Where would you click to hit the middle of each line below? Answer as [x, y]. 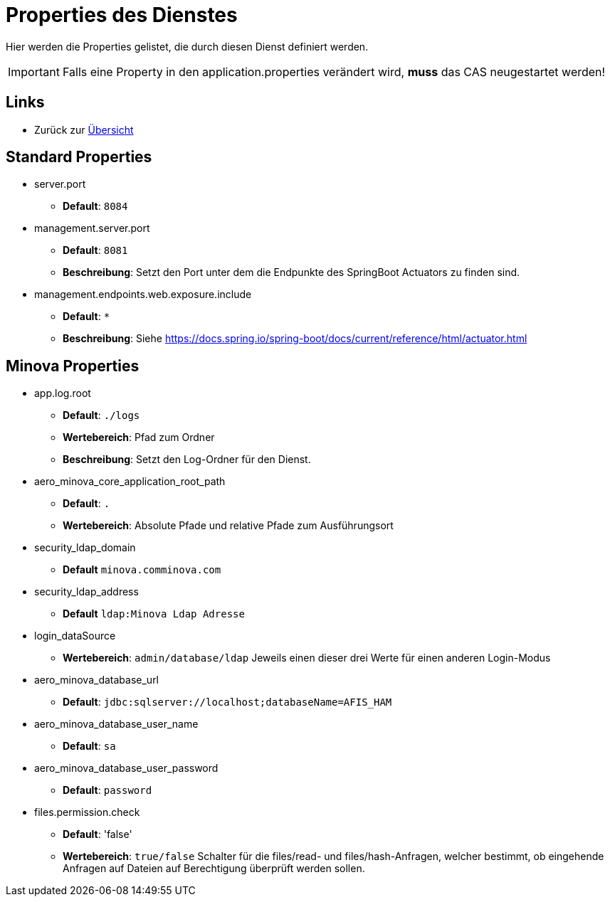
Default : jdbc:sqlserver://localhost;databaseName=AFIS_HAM [227, 702]
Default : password [107, 790]
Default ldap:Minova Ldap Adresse [154, 614]
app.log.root [63, 393]
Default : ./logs [101, 415]
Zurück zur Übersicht [84, 129]
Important [34, 71]
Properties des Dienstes [122, 15]
